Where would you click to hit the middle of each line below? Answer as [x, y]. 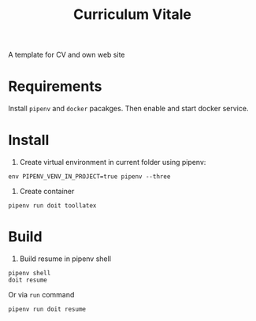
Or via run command [41, 295]
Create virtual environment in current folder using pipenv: [113, 162]
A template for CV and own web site [67, 55]
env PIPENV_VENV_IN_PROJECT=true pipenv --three [89, 177]
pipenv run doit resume [47, 309]
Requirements [55, 86]
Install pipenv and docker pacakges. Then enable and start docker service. [128, 109]
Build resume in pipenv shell [65, 259]
